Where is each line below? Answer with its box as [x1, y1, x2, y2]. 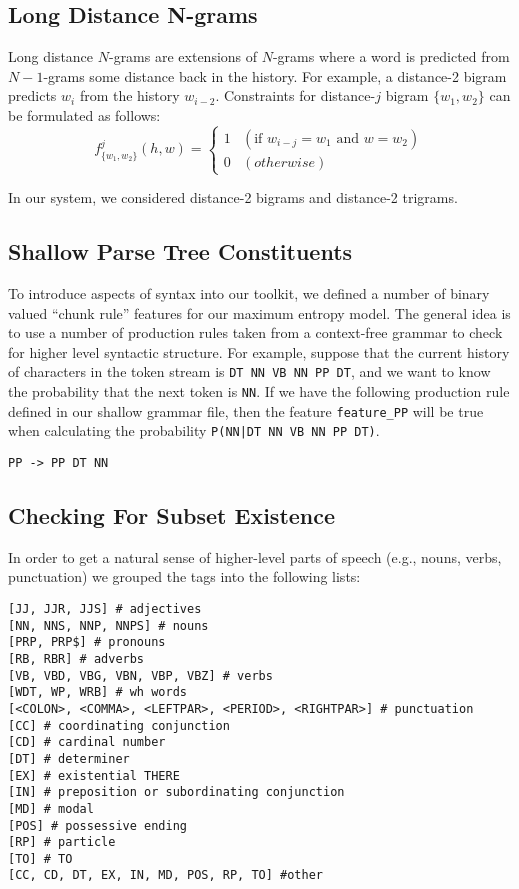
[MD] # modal [8, 801, 94, 816]
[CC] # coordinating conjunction [8, 718, 230, 733]
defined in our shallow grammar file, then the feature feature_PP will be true [8, 400, 484, 421]
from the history [79, 85, 180, 106]
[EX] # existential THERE [8, 768, 180, 783]
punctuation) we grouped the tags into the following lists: [8, 566, 361, 587]
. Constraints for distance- [215, 85, 376, 106]
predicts [8, 85, 57, 106]
